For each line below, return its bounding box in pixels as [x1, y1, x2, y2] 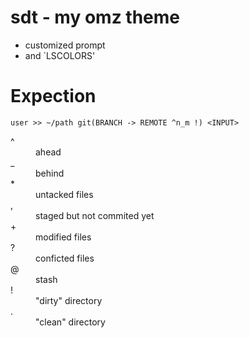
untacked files [35, 188, 94, 200]
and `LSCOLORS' [24, 49, 96, 61]
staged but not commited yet [35, 209, 155, 221]
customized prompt [24, 39, 106, 51]
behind [35, 167, 65, 179]
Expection [10, 85, 97, 108]
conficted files [35, 252, 95, 264]
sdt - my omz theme [10, 6, 180, 29]
